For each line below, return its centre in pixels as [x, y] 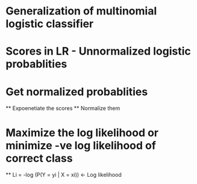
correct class [39, 158]
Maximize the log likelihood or [82, 133]
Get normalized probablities [77, 92]
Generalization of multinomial [81, 11]
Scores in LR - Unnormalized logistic [98, 51]
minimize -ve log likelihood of [81, 145]
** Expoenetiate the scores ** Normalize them [63, 108]
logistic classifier [50, 24]
